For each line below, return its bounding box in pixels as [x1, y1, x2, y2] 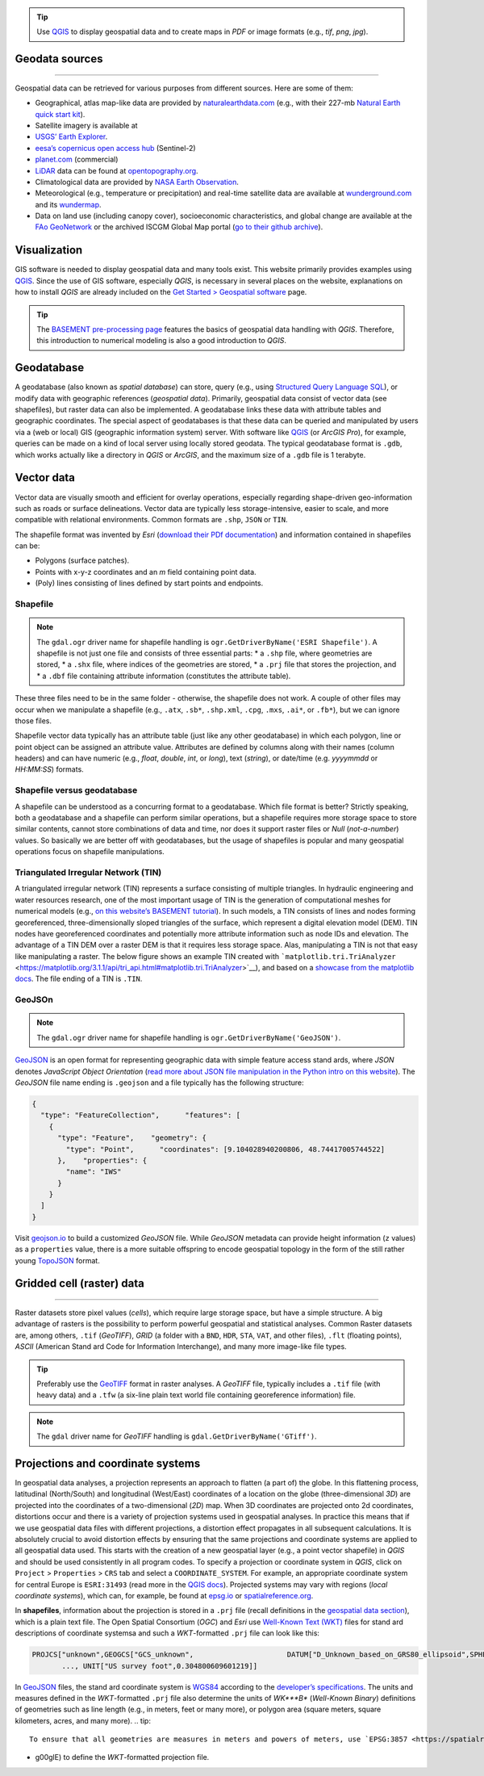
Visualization [15, 243, 83, 258]
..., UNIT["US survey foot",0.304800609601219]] [61, 1661, 258, 1670]
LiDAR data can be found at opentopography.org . [35, 165, 198, 175]
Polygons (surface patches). [35, 555, 130, 565]
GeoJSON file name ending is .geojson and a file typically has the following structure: [15, 1078, 304, 1087]
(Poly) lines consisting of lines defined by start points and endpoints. [35, 578, 264, 589]
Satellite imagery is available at [35, 120, 138, 130]
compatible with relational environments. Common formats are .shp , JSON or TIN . [15, 515, 288, 525]
